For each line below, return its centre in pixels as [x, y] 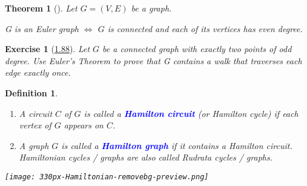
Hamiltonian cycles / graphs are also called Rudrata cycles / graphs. [146, 157]
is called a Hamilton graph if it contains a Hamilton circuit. [177, 145]
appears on [84, 125]
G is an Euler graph [42, 28]
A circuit [36, 113]
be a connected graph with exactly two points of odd [197, 49]
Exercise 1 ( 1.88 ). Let [48, 49]
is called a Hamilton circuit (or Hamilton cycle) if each [191, 113]
